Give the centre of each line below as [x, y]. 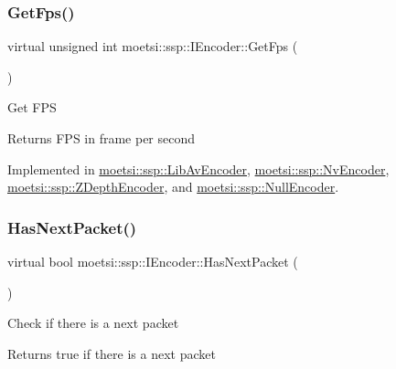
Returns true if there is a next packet [112, 353]
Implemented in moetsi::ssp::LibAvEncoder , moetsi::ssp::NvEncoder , [198, 169]
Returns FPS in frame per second [102, 138]
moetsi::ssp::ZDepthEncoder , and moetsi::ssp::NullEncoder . [173, 187]
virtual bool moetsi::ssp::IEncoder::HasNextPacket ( [153, 261]
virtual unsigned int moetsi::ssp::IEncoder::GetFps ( [153, 46]
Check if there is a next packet [93, 323]
